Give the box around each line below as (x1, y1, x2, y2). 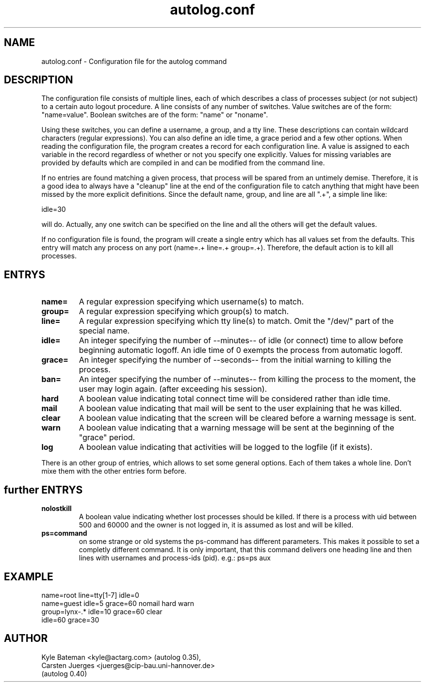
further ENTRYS (4, 483, 83, 496)
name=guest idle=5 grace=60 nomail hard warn (41, 599, 195, 607)
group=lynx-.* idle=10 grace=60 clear (41, 607, 163, 616)
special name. (79, 326, 130, 336)
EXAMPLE (4, 570, 53, 583)
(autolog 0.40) (41, 669, 87, 678)
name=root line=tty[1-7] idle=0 (41, 590, 139, 599)
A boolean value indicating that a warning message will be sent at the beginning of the (79, 423, 394, 433)
